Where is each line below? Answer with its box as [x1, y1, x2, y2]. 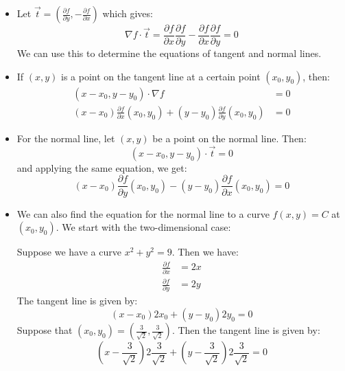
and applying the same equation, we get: [16, 160, 187, 175]
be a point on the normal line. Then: [152, 131, 307, 146]
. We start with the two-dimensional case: [56, 220, 231, 234]
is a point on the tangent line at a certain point [61, 69, 261, 83]
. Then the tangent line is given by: [171, 323, 320, 337]
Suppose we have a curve [16, 245, 121, 259]
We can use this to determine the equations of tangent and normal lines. [16, 46, 322, 60]
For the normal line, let [16, 131, 115, 146]
